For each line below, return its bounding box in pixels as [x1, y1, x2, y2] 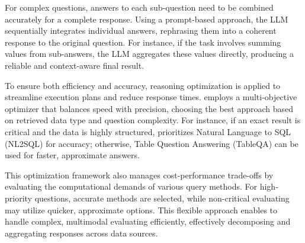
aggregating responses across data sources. [5, 226, 158, 239]
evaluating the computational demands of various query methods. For [5, 180, 258, 193]
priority [5, 191, 32, 204]
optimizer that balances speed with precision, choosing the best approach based [5, 102, 294, 114]
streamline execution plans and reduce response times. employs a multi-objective [5, 91, 297, 103]
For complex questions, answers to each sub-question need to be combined [5, 1, 274, 13]
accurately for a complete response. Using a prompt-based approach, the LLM [5, 12, 288, 25]
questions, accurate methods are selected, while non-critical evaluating [34, 191, 290, 204]
